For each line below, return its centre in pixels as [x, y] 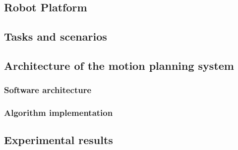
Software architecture [48, 90]
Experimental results [59, 140]
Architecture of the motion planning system [119, 65]
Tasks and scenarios [56, 36]
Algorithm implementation [59, 113]
